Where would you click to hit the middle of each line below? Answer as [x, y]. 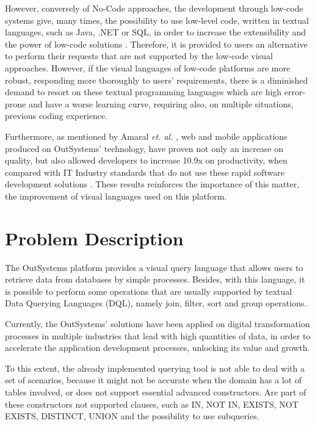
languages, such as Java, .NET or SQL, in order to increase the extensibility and [156, 32]
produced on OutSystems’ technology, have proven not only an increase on [144, 148]
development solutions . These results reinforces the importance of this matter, [152, 184]
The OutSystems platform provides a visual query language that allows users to [154, 267]
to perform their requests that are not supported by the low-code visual [139, 56]
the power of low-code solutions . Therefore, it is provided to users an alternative [156, 44]
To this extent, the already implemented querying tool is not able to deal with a [155, 368]
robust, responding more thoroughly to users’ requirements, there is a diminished [157, 80]
